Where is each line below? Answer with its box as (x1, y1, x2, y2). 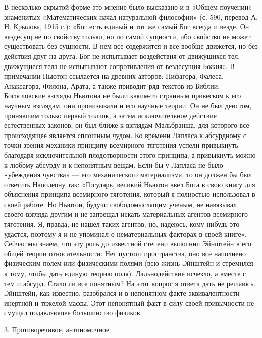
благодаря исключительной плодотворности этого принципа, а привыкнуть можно (4, 149, 256, 160)
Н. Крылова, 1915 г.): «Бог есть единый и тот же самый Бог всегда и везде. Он (4, 21, 249, 32)
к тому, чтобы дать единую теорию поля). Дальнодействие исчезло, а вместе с (4, 268, 246, 279)
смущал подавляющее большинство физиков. (4, 307, 142, 318)
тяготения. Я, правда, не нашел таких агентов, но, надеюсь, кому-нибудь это (4, 219, 240, 229)
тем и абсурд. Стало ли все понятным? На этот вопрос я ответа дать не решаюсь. (4, 278, 256, 288)
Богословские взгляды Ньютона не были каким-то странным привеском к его (4, 90, 241, 101)
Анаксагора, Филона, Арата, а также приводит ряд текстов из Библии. (4, 80, 220, 91)
